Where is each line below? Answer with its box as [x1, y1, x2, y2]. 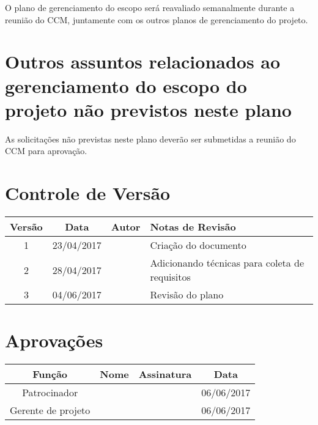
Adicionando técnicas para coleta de [150, 256, 305, 270]
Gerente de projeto [10, 403, 91, 418]
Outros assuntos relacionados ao [5, 49, 281, 74]
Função [32, 367, 68, 382]
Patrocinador [22, 385, 78, 400]
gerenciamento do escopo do [5, 73, 247, 98]
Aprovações [5, 328, 103, 353]
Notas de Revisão [150, 220, 236, 234]
